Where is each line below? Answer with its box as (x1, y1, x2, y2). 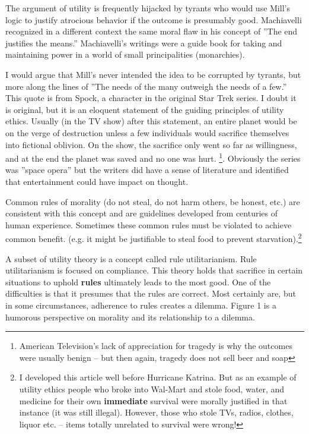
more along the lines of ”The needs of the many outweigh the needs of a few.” (5, 80, 287, 92)
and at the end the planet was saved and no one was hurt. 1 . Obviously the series (5, 150, 301, 164)
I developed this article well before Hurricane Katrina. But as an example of (19, 371, 297, 383)
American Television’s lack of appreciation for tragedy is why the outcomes (19, 339, 292, 352)
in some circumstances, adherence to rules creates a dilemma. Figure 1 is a (5, 298, 276, 311)
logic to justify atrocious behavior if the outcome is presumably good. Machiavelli (5, 13, 302, 26)
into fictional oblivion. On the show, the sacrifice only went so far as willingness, (5, 138, 297, 150)
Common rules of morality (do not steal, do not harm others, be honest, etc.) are (5, 195, 300, 207)
